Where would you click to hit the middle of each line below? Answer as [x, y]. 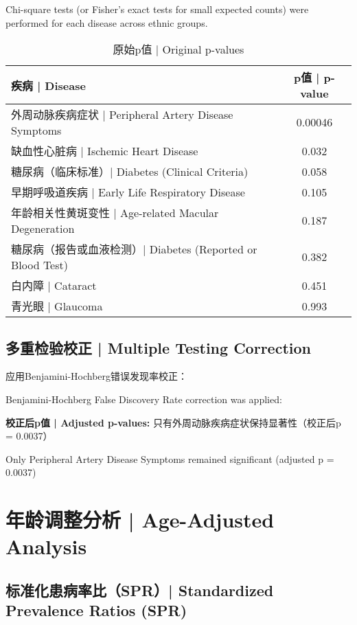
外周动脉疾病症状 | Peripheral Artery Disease [122, 115]
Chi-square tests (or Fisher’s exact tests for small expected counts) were [157, 9]
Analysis [46, 546]
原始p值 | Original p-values [178, 49]
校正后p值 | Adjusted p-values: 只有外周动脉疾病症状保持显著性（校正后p [173, 422]
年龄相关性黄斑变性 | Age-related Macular [115, 213]
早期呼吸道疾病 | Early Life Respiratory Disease [128, 192]
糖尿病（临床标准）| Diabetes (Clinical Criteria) [130, 172]
